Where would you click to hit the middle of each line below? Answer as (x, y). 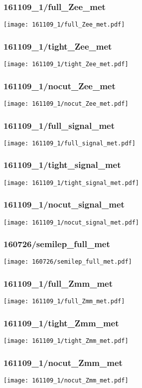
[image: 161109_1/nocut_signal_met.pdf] (71, 222)
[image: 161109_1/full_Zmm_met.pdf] (64, 302)
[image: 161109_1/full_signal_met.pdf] (70, 143)
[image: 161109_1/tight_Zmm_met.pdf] (66, 341)
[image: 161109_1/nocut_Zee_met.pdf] (66, 104)
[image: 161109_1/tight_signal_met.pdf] (71, 183)
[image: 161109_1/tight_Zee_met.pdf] (66, 64)
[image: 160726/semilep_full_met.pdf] (68, 262)
